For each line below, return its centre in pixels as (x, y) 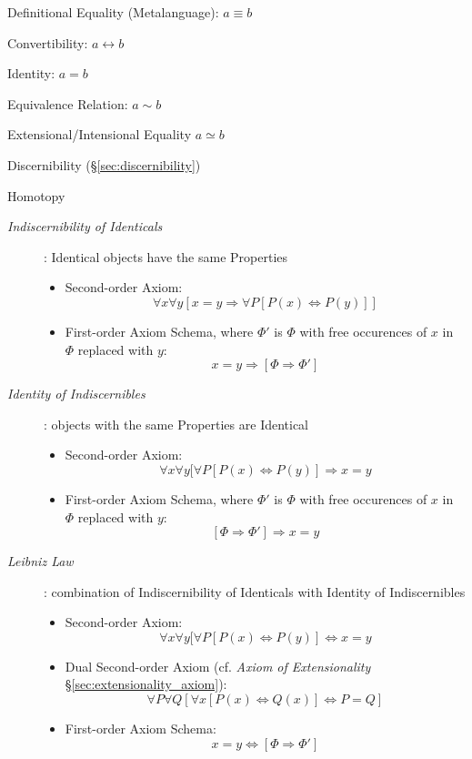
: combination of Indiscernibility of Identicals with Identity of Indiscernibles (255, 591)
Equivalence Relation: (68, 103)
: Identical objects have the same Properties (166, 256)
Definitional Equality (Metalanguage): (113, 12)
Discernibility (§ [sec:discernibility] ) (104, 164)
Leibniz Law (40, 561)
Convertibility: (48, 42)
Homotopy (36, 195)
